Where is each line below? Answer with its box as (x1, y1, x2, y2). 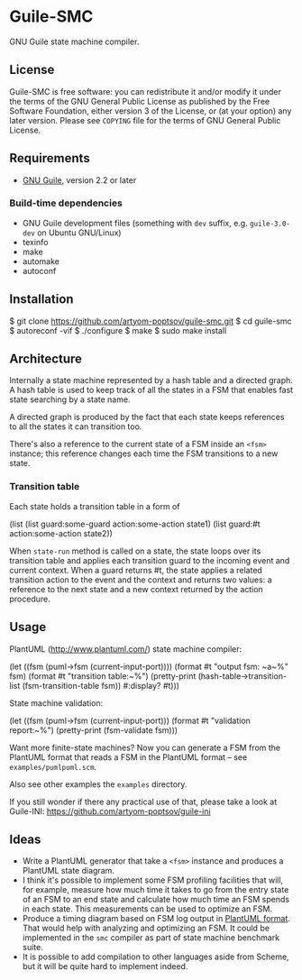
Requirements (9, 151, 90, 166)
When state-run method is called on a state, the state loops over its (9, 545, 261, 556)
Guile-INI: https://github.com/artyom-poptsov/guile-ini (9, 805, 211, 817)
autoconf (22, 265, 57, 276)
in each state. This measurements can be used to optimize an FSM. (22, 903, 273, 914)
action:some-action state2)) (9, 527, 113, 538)
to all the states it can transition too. (9, 421, 142, 432)
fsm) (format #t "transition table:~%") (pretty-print (9, 670, 197, 682)
